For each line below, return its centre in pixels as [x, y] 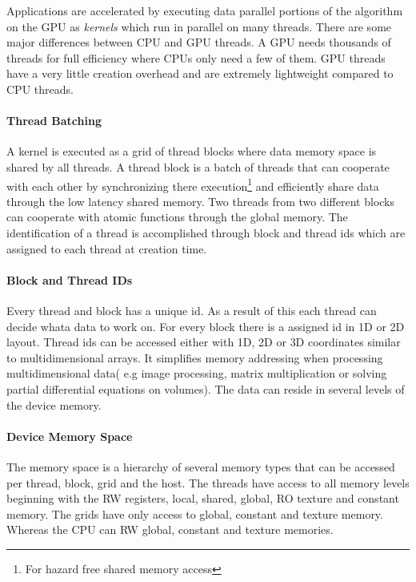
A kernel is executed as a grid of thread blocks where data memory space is [192, 151]
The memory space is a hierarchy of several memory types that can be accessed [201, 466]
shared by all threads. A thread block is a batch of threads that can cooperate [198, 166]
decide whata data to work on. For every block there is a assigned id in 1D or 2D [206, 326]
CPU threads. [40, 89]
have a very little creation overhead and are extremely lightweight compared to [200, 73]
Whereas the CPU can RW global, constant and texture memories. [170, 529]
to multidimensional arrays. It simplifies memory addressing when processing [195, 357]
